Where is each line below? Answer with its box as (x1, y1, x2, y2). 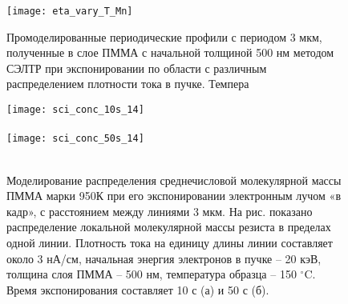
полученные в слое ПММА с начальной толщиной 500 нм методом (6, 44, 334, 61)
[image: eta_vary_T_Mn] (6, 6, 133, 17)
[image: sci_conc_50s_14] (6, 133, 144, 145)
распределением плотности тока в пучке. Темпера (6, 75, 249, 92)
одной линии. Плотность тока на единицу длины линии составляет (6, 234, 333, 250)
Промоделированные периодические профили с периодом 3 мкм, (6, 28, 322, 45)
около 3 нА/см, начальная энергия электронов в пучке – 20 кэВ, (6, 250, 322, 266)
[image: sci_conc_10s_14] (6, 104, 144, 116)
